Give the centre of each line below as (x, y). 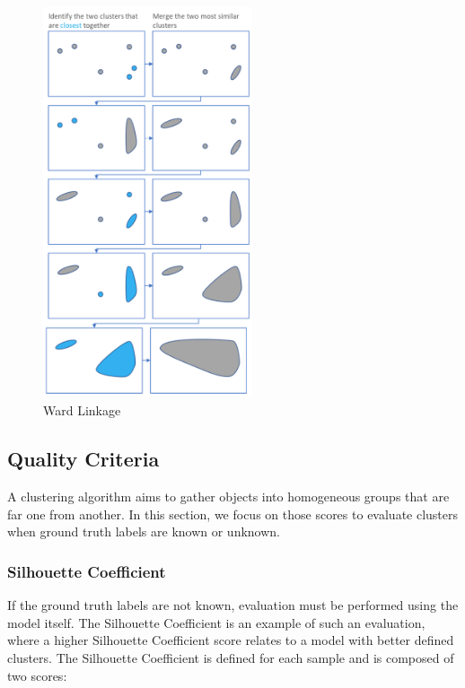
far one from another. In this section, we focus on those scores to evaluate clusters (233, 514)
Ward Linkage (82, 410)
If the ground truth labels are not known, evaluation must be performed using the (233, 605)
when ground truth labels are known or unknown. (144, 531)
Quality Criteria (83, 459)
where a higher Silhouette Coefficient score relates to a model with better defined (231, 640)
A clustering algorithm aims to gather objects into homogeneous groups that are (228, 496)
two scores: (37, 675)
